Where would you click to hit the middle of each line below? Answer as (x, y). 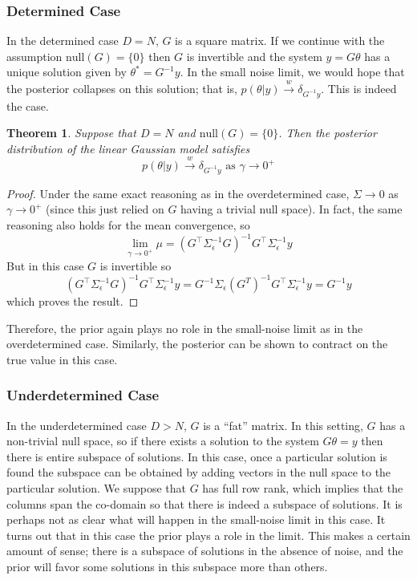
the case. (28, 105)
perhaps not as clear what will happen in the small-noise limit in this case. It (196, 519)
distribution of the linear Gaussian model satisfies (128, 148)
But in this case (45, 265)
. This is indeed (359, 88)
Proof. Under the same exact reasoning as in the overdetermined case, (178, 193)
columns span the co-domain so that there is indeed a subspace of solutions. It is (204, 503)
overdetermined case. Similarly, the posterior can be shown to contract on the (197, 344)
